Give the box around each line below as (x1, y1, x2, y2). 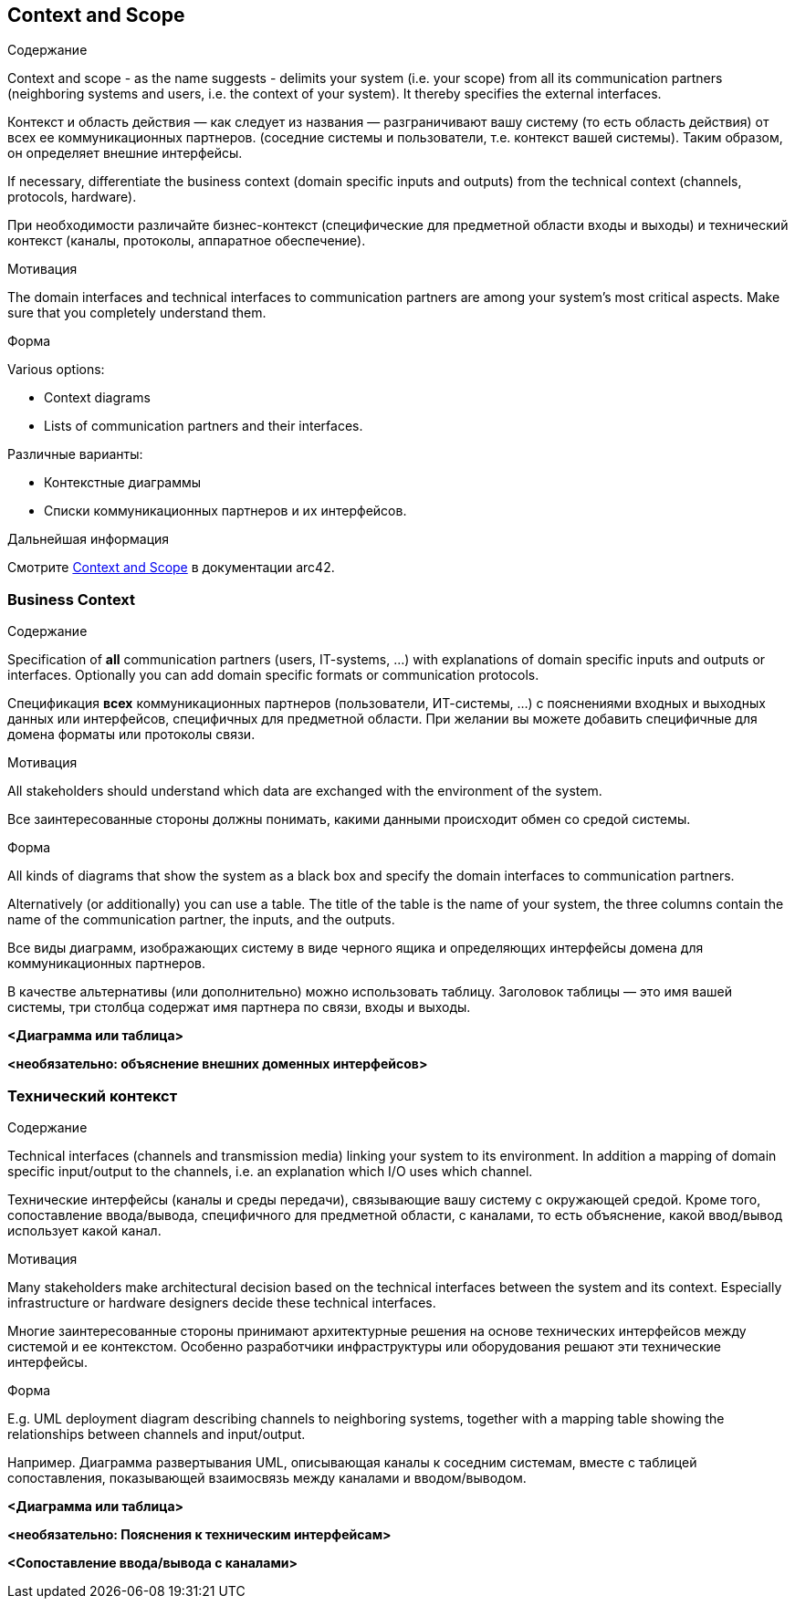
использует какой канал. (7, 1222, 162, 1238)
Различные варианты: (7, 446, 143, 463)
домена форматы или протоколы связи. (7, 726, 256, 743)
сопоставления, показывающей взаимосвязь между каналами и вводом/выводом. (7, 1469, 527, 1486)
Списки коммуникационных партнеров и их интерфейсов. (44, 503, 407, 519)
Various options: (7, 361, 105, 378)
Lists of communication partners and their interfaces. (44, 418, 363, 434)
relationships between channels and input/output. (7, 1425, 306, 1442)
